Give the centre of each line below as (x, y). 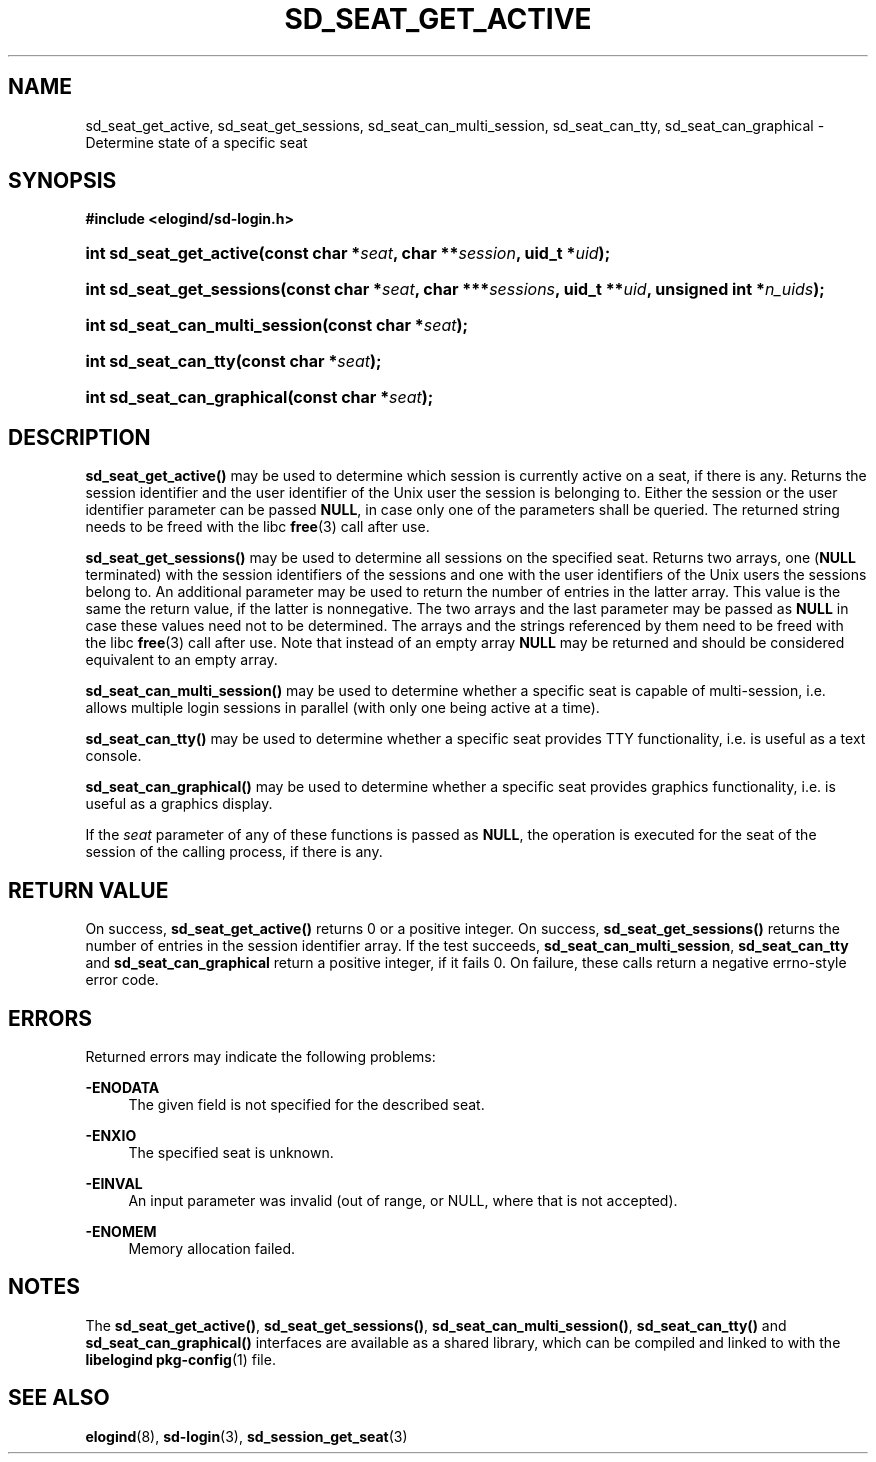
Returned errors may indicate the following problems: (260, 1056)
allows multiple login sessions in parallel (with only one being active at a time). (342, 708)
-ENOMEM (121, 1231)
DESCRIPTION (79, 437)
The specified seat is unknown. (231, 1152)
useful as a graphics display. (179, 804)
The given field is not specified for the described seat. (306, 1104)
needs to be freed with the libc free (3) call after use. (257, 527)
